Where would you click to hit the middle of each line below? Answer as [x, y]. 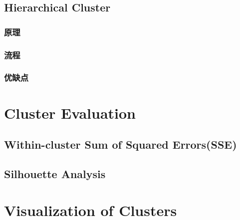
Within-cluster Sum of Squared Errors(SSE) [120, 144]
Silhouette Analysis [55, 173]
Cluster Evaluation [70, 112]
